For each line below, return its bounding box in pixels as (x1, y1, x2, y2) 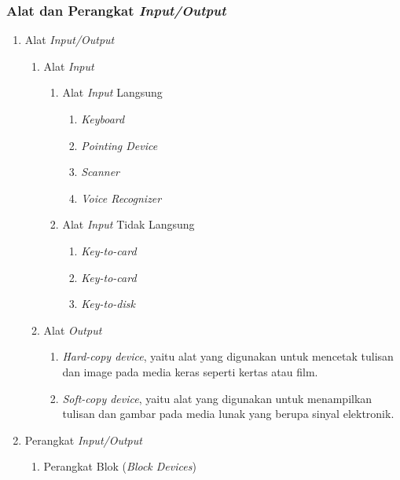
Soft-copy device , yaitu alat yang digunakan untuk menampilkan (62, 390, 372, 406)
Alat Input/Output (24, 31, 115, 48)
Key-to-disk (81, 295, 135, 312)
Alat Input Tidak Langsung (62, 216, 195, 233)
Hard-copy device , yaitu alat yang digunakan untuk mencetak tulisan (62, 348, 394, 365)
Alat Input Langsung (62, 84, 163, 101)
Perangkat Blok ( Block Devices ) (43, 458, 196, 475)
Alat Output (43, 321, 102, 338)
